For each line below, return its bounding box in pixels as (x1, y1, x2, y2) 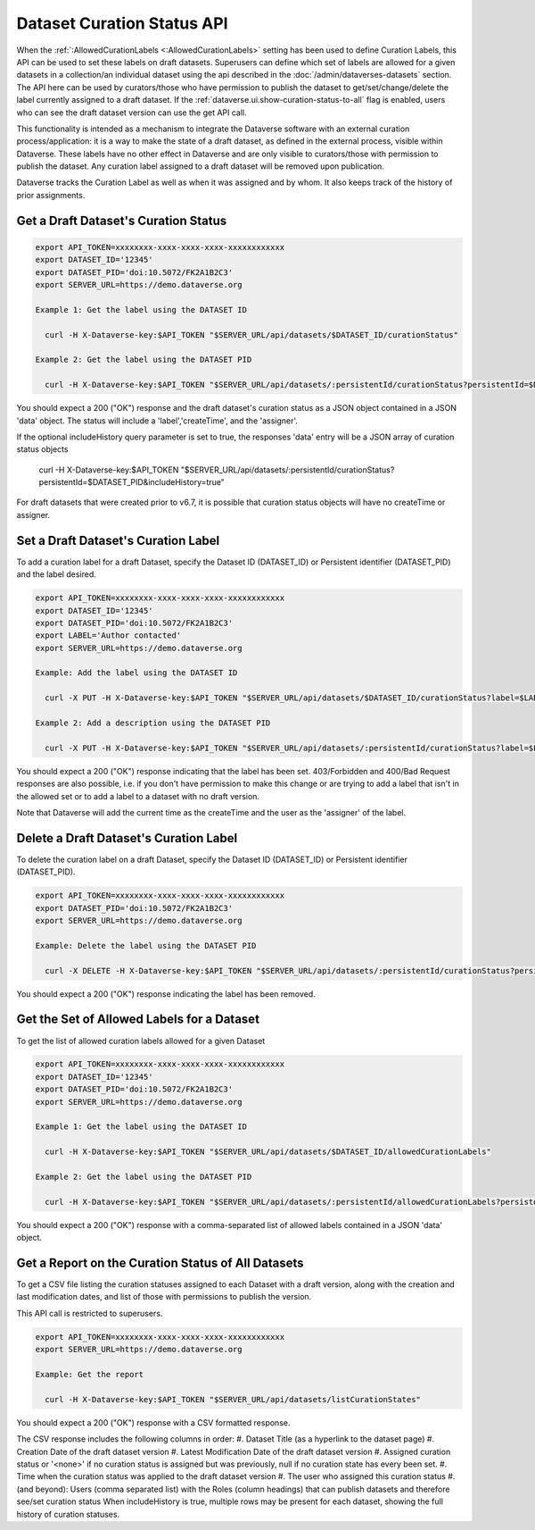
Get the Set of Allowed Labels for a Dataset (16, 1012, 260, 1027)
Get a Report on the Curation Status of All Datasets (16, 1255, 304, 1270)
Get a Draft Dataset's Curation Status (16, 213, 227, 228)
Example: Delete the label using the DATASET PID (35, 941, 257, 950)
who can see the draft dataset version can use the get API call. (16, 107, 247, 118)
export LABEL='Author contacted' (35, 631, 182, 640)
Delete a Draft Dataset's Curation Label (16, 831, 238, 846)
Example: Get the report (35, 1369, 144, 1379)
